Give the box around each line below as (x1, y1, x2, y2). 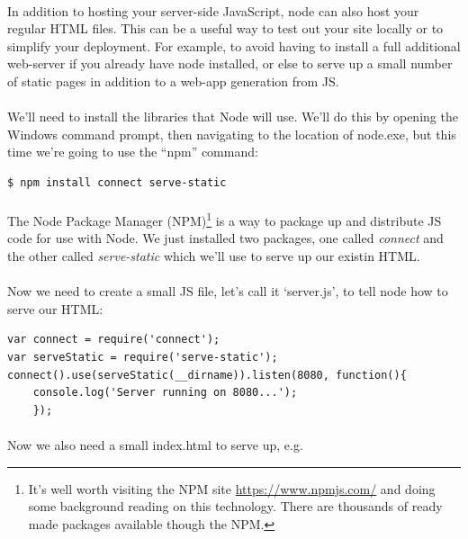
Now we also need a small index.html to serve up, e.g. (7, 435, 303, 454)
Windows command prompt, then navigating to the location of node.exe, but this (7, 124, 456, 143)
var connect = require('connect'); (7, 333, 220, 346)
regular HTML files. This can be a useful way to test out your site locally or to (7, 19, 444, 38)
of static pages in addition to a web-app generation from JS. (7, 71, 339, 90)
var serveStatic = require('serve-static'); (7, 350, 278, 364)
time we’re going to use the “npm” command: (7, 142, 258, 161)
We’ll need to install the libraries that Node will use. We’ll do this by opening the (7, 107, 458, 126)
